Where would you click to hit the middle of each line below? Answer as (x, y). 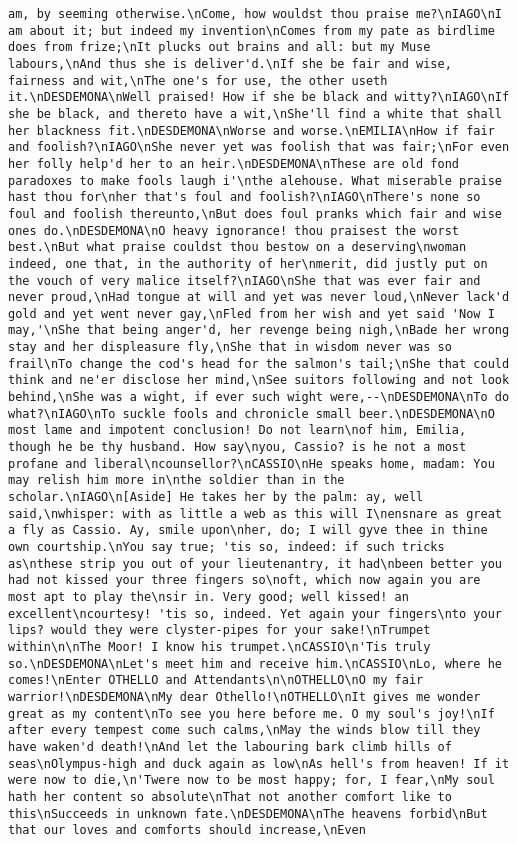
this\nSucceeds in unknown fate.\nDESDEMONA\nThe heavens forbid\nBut (248, 813)
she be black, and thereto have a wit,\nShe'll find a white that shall (255, 113)
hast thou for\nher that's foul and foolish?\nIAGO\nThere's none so (244, 197)
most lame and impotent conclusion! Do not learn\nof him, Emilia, (237, 430)
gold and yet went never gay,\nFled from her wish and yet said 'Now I (251, 313)
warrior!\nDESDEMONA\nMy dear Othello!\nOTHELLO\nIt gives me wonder (244, 696)
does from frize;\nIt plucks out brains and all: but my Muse (219, 47)
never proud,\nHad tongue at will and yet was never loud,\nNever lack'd (259, 297)
